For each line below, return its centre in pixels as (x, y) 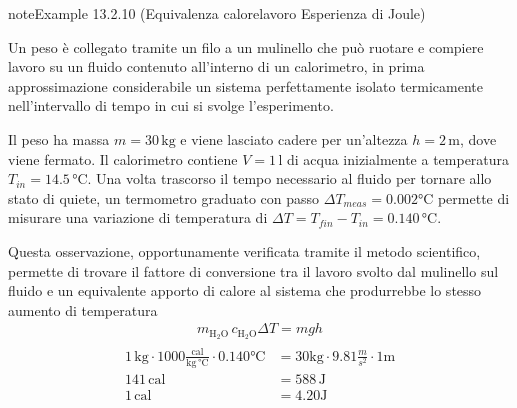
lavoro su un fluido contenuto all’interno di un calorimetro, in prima (216, 66)
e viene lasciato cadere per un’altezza (294, 138)
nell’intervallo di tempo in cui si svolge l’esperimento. (171, 105)
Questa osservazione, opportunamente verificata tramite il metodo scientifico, (244, 250)
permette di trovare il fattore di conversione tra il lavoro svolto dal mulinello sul (253, 270)
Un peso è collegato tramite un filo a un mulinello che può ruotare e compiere (246, 46)
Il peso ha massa (59, 138)
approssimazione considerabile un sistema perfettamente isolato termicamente (246, 85)
